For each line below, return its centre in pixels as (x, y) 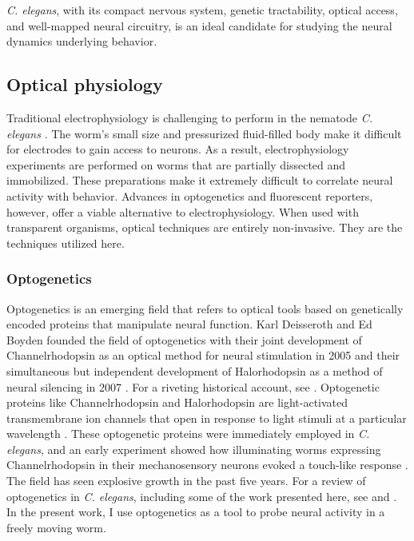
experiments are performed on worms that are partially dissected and (176, 164)
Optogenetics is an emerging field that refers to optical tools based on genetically (205, 308)
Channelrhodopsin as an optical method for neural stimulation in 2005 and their (203, 355)
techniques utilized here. (66, 243)
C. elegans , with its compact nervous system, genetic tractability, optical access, (202, 10)
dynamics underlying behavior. (82, 41)
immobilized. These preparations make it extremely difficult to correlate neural (200, 180)
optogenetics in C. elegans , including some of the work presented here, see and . (202, 496)
